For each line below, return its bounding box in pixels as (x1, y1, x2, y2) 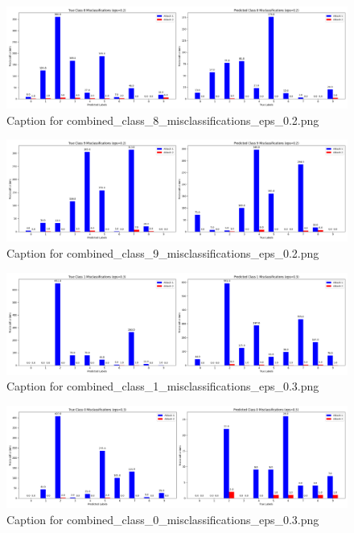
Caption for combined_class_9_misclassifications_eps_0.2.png (6, 245, 319, 261)
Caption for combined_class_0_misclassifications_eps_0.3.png (6, 510, 319, 527)
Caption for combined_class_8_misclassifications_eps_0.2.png (6, 111, 319, 128)
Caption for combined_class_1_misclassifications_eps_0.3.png (6, 378, 319, 395)
